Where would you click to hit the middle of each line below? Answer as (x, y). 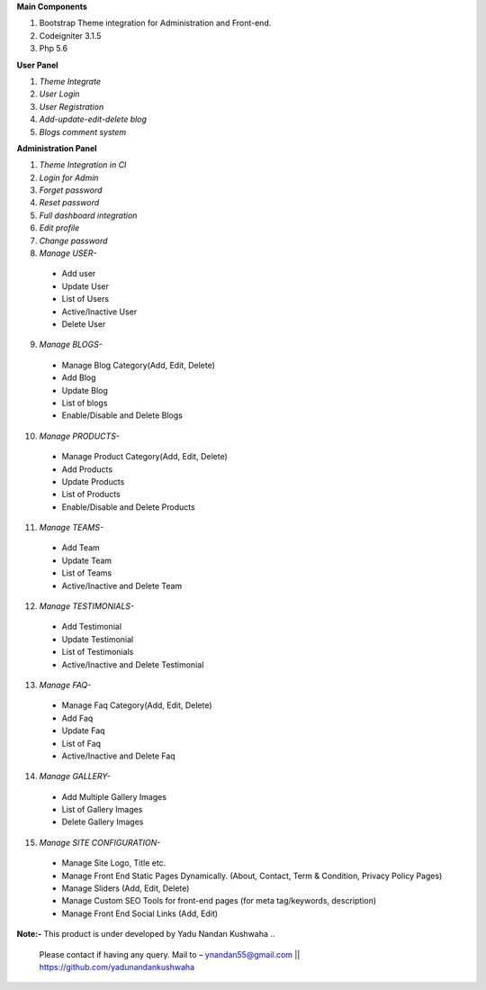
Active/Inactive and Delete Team (122, 586)
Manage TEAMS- (71, 528)
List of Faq (81, 743)
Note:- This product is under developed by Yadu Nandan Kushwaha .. (146, 934)
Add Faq (77, 718)
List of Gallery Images (102, 810)
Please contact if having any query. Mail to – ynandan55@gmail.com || (170, 954)
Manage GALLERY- (75, 777)
